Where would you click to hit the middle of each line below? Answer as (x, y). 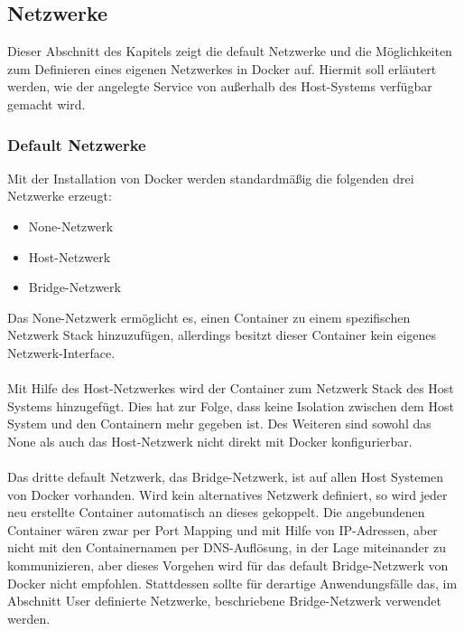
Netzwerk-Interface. (61, 352)
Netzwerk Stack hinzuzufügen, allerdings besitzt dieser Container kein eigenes (222, 335)
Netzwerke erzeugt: (60, 196)
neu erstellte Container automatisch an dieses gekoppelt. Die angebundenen (216, 512)
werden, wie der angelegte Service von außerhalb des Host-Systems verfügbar (220, 86)
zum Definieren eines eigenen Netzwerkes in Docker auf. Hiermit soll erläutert (222, 68)
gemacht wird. (46, 104)
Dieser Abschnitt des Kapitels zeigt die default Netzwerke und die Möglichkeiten (230, 51)
